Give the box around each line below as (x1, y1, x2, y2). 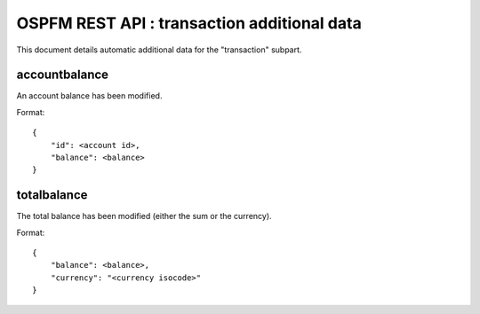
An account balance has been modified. (16, 90, 163, 101)
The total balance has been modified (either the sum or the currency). (16, 211, 272, 222)
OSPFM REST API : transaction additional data (16, 13, 362, 33)
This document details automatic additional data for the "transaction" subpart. (16, 44, 302, 55)
